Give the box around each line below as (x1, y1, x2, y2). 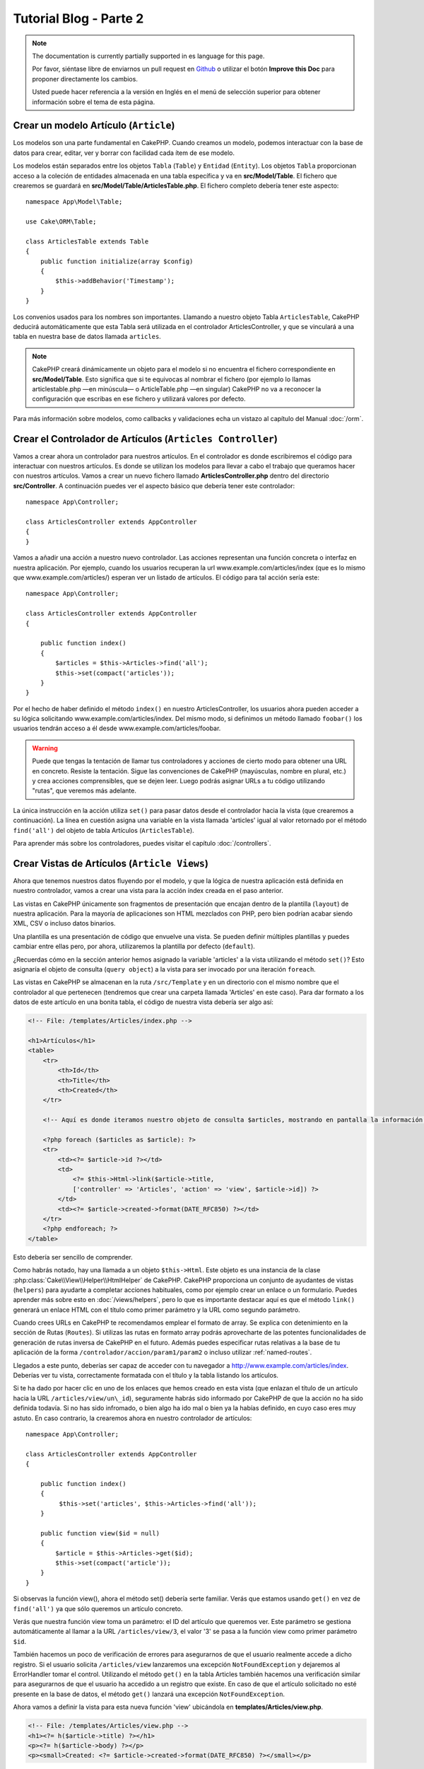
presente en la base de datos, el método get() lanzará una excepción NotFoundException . (13, 1690, 285, 1698)
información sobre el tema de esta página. (32, 98, 155, 106)
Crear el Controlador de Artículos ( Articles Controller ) (13, 432, 278, 445)
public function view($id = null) (40, 1529, 160, 1537)
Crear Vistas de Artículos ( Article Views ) (13, 857, 208, 870)
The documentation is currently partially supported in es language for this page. (32, 52, 265, 60)
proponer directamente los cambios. (32, 74, 138, 83)
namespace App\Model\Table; (25, 198, 123, 206)
